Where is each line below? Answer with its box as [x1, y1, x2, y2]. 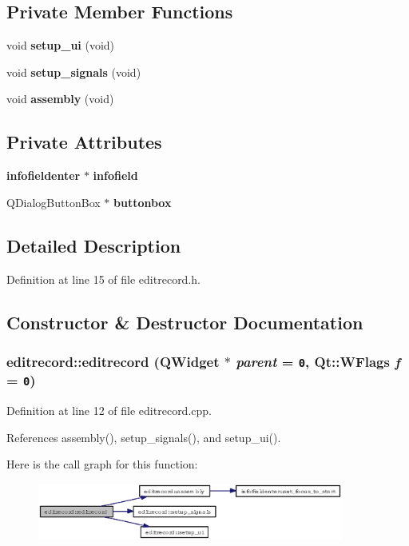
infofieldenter [6, 167, 81, 184]
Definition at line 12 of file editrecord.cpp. [6, 402, 212, 419]
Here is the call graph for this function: [6, 456, 198, 472]
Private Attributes [6, 130, 162, 154]
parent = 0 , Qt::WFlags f [236, 351, 400, 371]
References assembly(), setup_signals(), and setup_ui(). [6, 428, 281, 445]
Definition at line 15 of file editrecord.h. [6, 270, 201, 287]
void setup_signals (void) [6, 63, 141, 80]
